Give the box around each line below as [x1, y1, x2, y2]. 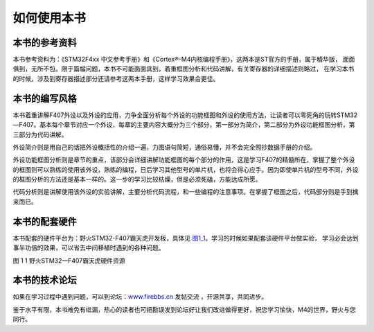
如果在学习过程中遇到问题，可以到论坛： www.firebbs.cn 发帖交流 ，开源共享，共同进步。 [12, 292, 268, 301]
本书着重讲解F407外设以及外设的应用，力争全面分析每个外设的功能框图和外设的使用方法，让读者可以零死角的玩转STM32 [12, 111, 358, 119]
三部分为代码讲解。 [12, 130, 68, 139]
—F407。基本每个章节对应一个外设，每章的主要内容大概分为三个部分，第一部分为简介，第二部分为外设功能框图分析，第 [12, 121, 355, 129]
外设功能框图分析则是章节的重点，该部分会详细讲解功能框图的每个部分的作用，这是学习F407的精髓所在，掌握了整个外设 [12, 156, 355, 164]
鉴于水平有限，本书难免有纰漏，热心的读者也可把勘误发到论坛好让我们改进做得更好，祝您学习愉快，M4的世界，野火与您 [12, 305, 356, 313]
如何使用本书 [12, 10, 87, 26]
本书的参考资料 [12, 37, 77, 49]
